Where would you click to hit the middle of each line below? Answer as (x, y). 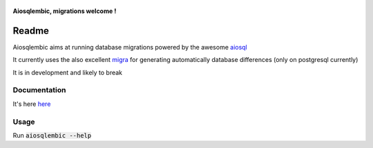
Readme (31, 31)
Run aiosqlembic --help (52, 135)
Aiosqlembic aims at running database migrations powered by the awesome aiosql (130, 47)
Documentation (39, 90)
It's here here (32, 104)
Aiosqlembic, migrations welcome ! (65, 11)
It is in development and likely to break (68, 72)
